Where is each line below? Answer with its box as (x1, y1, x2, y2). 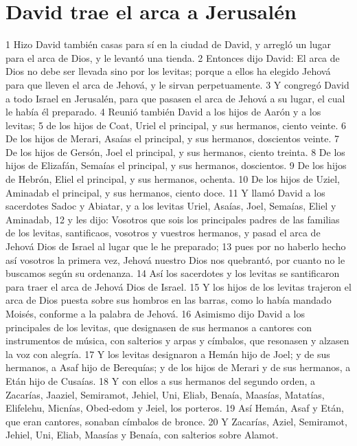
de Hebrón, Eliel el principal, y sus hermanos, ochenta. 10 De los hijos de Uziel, (5, 172, 340, 186)
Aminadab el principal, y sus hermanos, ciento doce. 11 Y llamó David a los (5, 185, 325, 199)
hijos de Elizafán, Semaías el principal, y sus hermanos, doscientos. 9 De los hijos (5, 158, 347, 172)
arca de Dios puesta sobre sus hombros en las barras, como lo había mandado (5, 293, 332, 307)
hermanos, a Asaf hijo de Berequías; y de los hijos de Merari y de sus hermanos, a (5, 360, 351, 375)
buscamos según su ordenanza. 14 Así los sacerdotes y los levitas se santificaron (5, 266, 340, 280)
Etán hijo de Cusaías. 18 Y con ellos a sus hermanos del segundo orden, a (5, 373, 316, 388)
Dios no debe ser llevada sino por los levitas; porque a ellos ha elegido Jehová (5, 64, 331, 78)
